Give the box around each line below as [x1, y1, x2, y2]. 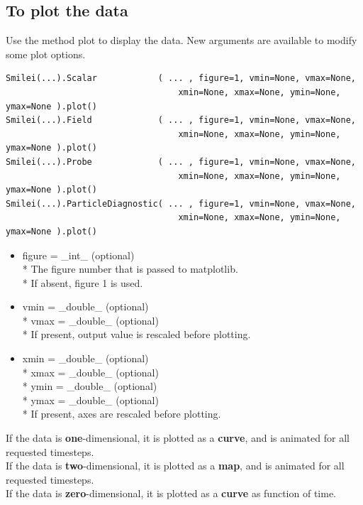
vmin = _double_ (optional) [22, 299, 149, 314]
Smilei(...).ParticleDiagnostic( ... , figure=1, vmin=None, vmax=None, [6, 198, 356, 209]
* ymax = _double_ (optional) [22, 392, 159, 407]
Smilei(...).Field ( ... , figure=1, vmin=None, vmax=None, [6, 115, 356, 126]
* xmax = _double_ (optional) [22, 364, 159, 379]
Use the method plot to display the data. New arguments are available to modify [6, 33, 357, 48]
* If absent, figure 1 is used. [22, 275, 143, 290]
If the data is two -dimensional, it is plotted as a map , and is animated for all [6, 458, 345, 473]
